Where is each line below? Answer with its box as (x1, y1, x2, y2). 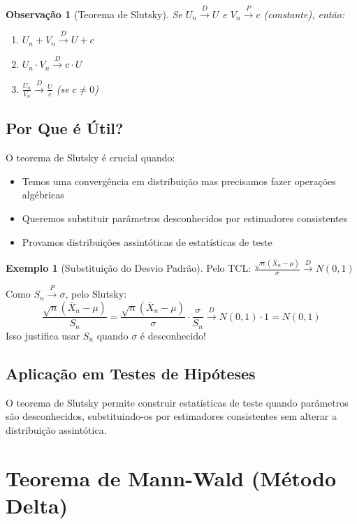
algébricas (22, 187, 64, 202)
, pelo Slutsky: (65, 286, 127, 301)
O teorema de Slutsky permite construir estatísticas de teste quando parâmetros (6, 395, 349, 409)
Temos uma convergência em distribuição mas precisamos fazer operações (22, 173, 336, 188)
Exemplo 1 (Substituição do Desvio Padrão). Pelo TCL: (6, 261, 252, 275)
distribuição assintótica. (6, 422, 107, 437)
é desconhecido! (140, 328, 206, 342)
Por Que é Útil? (6, 117, 124, 139)
